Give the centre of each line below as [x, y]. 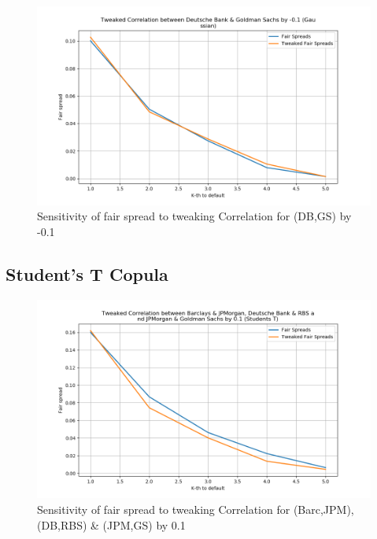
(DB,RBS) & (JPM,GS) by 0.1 [111, 524]
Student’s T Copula [87, 273]
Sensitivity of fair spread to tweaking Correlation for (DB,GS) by [194, 216]
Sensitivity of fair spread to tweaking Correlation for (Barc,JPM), [196, 509]
